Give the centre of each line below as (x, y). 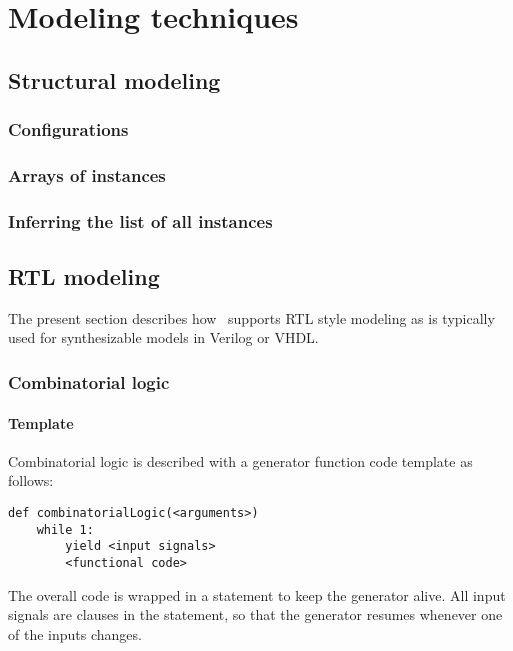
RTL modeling (84, 276)
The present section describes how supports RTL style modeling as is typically (251, 317)
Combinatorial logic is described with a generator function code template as (240, 460)
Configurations (68, 129)
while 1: (65, 529)
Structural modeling (114, 79)
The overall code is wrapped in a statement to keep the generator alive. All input (257, 594)
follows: (31, 480)
